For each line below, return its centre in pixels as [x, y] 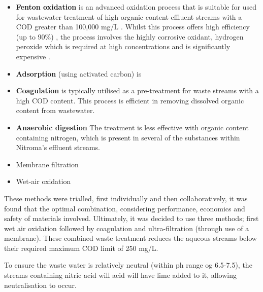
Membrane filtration [47, 164]
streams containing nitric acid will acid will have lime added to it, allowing [120, 275]
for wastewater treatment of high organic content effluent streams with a [129, 16]
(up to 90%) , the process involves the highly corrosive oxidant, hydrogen [130, 36]
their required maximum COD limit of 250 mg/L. [81, 248]
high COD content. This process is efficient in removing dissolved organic [130, 100]
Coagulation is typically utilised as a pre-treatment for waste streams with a [137, 90]
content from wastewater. [55, 110]
